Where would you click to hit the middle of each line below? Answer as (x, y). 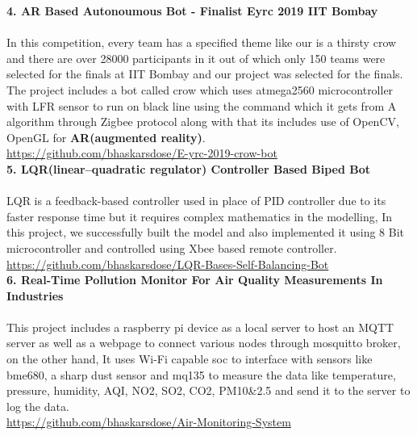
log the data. (38, 406)
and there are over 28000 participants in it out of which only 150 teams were (196, 58)
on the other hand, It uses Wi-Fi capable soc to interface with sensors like (190, 359)
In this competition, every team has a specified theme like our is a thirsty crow (202, 42)
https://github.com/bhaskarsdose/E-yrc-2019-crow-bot (142, 153)
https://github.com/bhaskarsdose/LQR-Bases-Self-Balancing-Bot (168, 264)
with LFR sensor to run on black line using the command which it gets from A (202, 105)
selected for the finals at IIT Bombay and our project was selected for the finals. (205, 74)
